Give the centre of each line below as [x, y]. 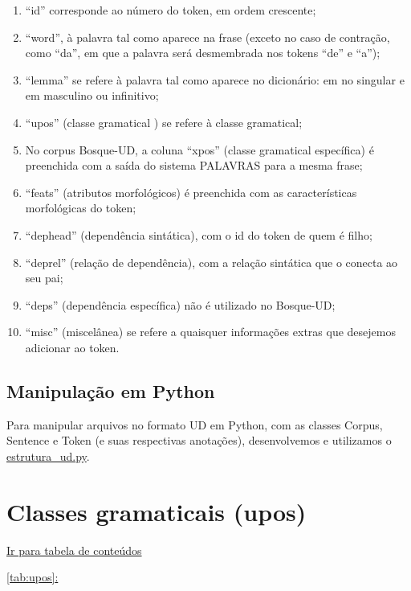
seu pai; [44, 278]
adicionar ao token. [72, 347]
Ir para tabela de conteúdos [74, 550]
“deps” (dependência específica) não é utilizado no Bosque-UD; [180, 304]
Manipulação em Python [111, 390]
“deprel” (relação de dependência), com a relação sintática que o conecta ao [212, 262]
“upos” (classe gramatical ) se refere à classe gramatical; [164, 122]
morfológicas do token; [81, 208]
